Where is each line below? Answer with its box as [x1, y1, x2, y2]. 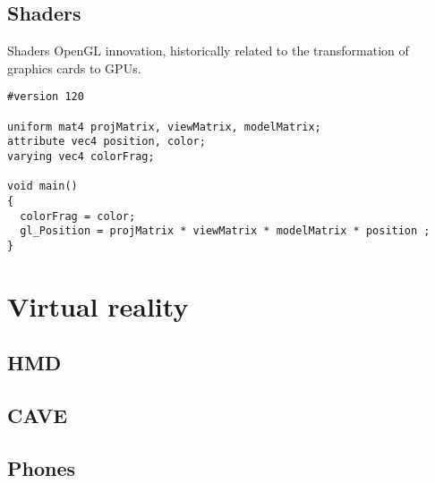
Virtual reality [7, 287, 189, 324]
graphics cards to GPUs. [7, 58, 141, 77]
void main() [7, 180, 78, 193]
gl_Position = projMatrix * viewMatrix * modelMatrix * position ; [20, 225, 431, 238]
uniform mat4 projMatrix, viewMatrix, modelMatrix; [7, 120, 321, 133]
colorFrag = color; [20, 209, 136, 223]
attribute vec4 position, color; [7, 135, 206, 148]
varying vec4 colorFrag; [7, 150, 155, 164]
